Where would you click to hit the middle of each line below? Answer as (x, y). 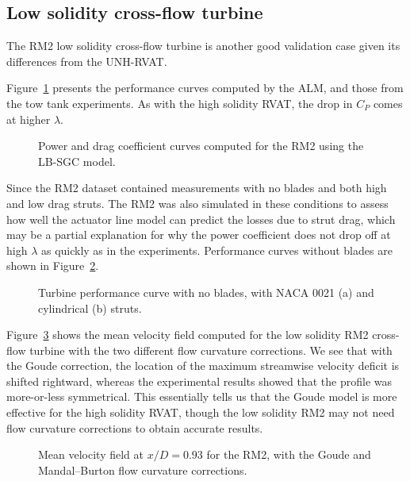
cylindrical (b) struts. (90, 308)
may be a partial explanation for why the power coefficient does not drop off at (199, 235)
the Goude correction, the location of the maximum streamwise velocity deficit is (203, 366)
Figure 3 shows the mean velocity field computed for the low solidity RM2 (188, 335)
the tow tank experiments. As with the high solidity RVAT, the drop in (180, 103)
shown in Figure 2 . (53, 266)
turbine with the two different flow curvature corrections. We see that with (211, 350)
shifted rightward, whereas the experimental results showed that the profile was (199, 381)
